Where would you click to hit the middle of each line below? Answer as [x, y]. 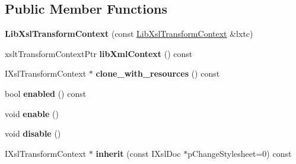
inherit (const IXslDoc [138, 153]
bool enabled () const [46, 93]
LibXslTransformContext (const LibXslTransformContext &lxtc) [129, 34]
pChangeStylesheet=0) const [240, 153]
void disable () [33, 133]
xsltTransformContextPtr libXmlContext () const [99, 53]
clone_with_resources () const [158, 73]
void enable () [32, 113]
